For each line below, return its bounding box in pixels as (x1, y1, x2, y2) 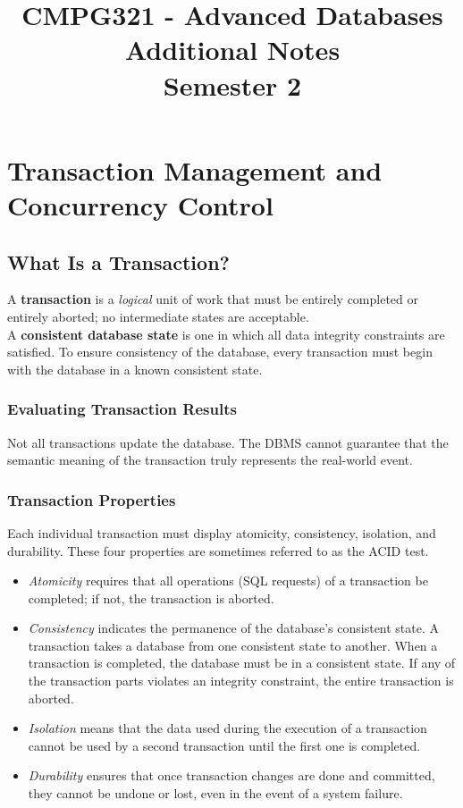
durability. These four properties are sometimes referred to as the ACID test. (7, 541, 429, 560)
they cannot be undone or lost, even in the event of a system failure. (28, 784, 403, 803)
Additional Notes (124, 31, 341, 68)
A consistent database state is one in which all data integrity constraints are (7, 324, 445, 343)
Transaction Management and (7, 151, 383, 188)
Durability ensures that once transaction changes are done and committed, (28, 766, 435, 785)
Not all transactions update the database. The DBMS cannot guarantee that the (7, 433, 449, 451)
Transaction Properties (7, 488, 176, 510)
